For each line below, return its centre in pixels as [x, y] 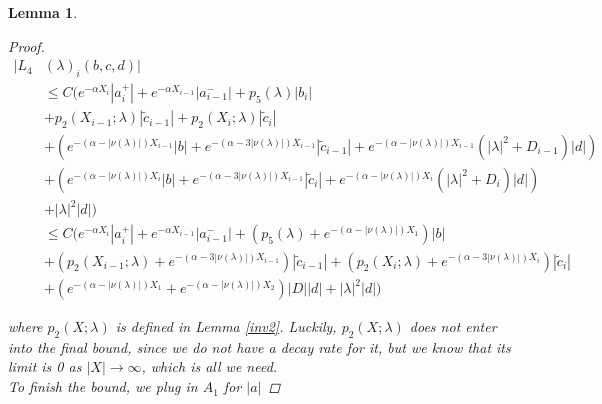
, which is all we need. [209, 366]
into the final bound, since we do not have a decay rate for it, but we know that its [259, 346]
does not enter [453, 326]
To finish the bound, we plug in [103, 386]
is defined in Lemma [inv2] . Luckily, [226, 326]
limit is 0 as [45, 366]
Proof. [26, 45]
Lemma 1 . [43, 12]
